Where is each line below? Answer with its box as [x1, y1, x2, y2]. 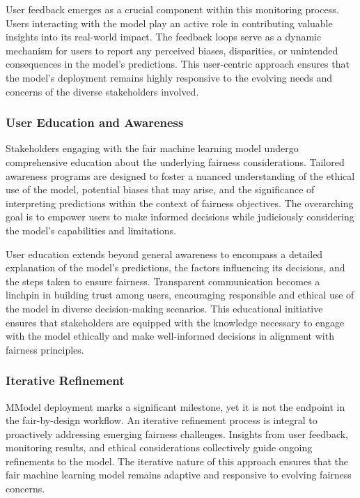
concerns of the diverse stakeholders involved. [6, 84, 199, 98]
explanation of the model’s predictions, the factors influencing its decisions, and [6, 260, 345, 275]
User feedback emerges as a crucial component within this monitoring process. [6, 2, 339, 16]
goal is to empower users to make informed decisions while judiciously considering [6, 209, 354, 224]
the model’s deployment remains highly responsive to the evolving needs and [6, 70, 333, 84]
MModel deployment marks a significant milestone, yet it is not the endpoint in [6, 399, 345, 414]
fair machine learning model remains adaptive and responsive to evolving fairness [6, 467, 352, 482]
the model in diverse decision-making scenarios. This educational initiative [6, 301, 323, 315]
